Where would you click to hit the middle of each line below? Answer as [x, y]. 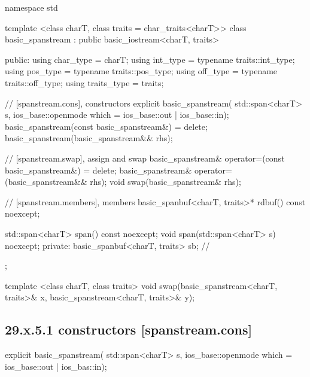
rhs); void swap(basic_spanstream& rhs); [165, 182]
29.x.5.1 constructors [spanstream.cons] [129, 329]
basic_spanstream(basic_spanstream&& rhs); [89, 138]
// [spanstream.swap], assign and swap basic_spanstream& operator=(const [145, 158]
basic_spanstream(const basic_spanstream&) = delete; [106, 126]
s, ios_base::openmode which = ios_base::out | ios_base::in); [117, 115]
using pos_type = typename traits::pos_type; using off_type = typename [141, 71]
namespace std [31, 7]
